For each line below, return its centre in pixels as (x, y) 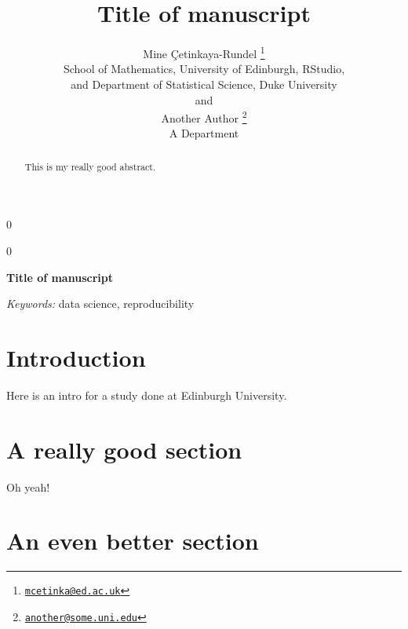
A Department (204, 133)
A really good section (124, 449)
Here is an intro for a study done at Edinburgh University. (147, 395)
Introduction (76, 358)
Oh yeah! (28, 486)
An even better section (133, 541)
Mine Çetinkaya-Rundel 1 (204, 52)
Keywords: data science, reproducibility (100, 304)
